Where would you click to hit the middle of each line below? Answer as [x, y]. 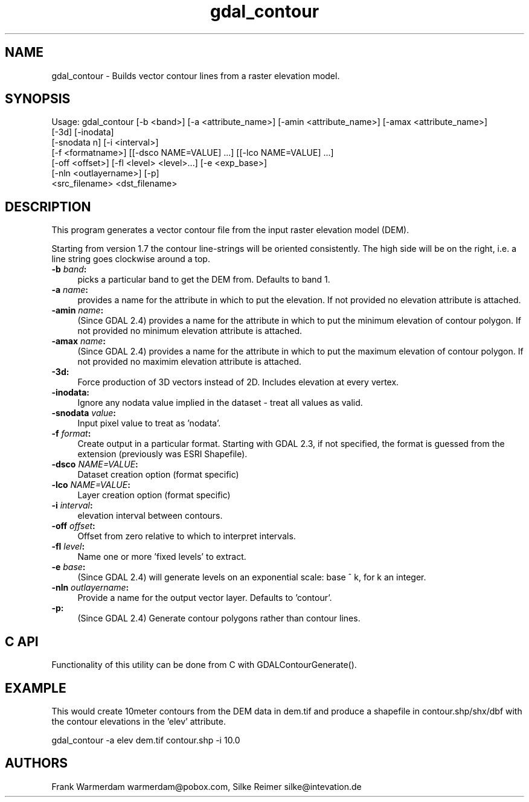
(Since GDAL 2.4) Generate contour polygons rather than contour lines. [219, 618]
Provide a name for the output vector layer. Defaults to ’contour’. [205, 598]
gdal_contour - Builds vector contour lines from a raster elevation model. [196, 75]
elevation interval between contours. [150, 516]
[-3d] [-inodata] [83, 132]
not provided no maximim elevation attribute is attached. [190, 362]
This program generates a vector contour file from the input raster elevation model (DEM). [230, 230]
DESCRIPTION [48, 207]
